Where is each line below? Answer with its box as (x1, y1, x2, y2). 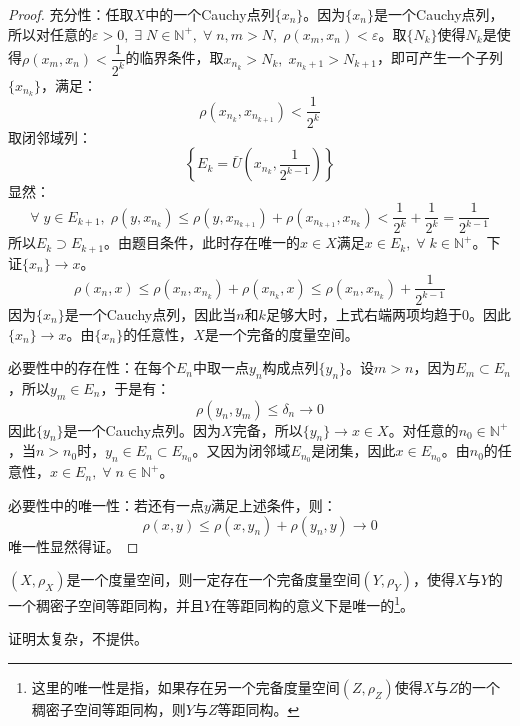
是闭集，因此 (311, 440, 396, 461)
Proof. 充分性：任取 (8, 4, 134, 24)
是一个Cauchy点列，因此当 (64, 303, 237, 324)
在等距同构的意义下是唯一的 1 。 (212, 592, 414, 615)
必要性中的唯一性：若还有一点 (8, 494, 204, 515)
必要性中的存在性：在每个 (8, 357, 176, 378)
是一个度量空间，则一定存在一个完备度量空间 (66, 569, 361, 590)
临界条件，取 (139, 47, 224, 68)
